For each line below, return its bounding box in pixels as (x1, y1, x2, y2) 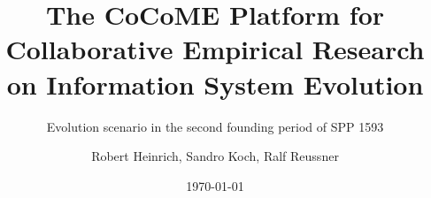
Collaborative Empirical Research (5, 31, 425, 67)
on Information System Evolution (6, 65, 424, 102)
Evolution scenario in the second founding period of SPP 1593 (46, 117, 384, 135)
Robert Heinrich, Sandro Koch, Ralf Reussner (91, 147, 339, 165)
